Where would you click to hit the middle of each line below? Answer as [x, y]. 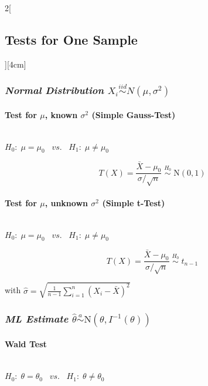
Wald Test [26, 344]
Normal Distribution [54, 90]
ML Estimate [37, 318]
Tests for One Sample [71, 39]
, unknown [66, 202]
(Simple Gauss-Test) [134, 114]
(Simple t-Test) [134, 202]
